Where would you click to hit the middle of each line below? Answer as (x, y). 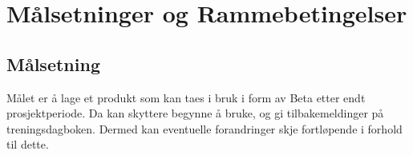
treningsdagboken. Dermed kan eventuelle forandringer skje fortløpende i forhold (204, 128)
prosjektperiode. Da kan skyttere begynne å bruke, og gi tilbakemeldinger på (195, 113)
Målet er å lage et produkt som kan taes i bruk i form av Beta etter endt (186, 97)
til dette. (28, 144)
